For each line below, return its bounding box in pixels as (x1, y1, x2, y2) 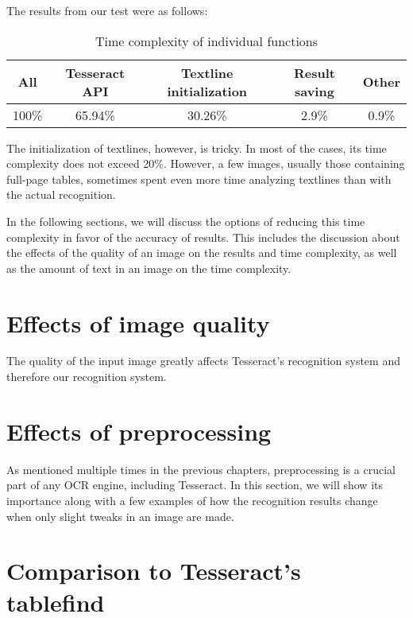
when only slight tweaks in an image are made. (6, 507, 234, 524)
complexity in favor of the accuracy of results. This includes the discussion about (6, 228, 400, 245)
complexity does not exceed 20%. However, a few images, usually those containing (6, 155, 405, 172)
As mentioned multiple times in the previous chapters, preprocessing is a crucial (6, 461, 396, 477)
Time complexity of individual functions (95, 31, 318, 50)
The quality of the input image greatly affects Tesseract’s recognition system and (6, 352, 400, 369)
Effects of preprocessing (6, 414, 272, 447)
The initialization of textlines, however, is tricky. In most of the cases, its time (6, 139, 387, 156)
